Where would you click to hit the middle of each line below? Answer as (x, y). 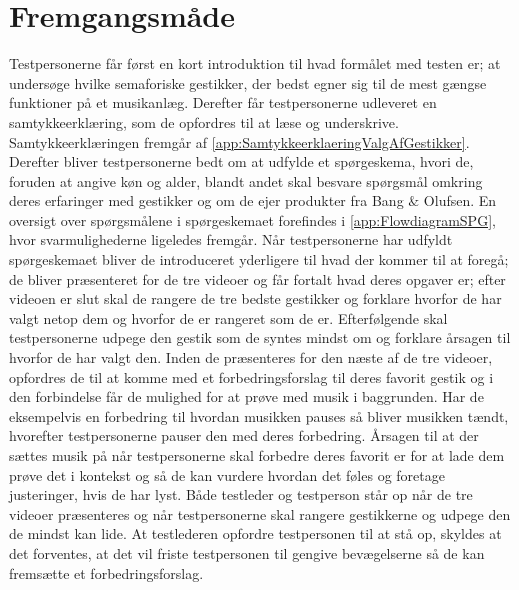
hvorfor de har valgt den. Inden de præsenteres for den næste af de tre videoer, (251, 357)
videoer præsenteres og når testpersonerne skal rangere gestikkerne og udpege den (260, 513)
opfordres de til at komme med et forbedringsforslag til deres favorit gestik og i (251, 376)
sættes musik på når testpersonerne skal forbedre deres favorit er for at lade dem (257, 455)
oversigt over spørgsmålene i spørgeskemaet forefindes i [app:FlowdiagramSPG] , (252, 219)
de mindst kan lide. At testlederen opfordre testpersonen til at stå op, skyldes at (255, 533)
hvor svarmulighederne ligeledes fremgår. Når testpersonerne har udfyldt (231, 239)
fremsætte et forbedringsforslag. (106, 572)
